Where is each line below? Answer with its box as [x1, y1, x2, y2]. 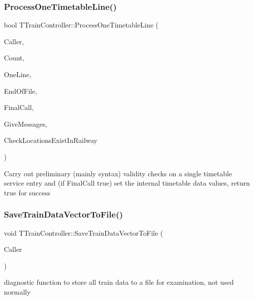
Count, [4, 53, 25, 63]
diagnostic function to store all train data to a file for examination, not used [4, 277, 234, 287]
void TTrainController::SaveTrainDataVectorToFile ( [4, 227, 163, 238]
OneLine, [4, 69, 32, 79]
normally [4, 286, 31, 297]
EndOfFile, [4, 85, 37, 96]
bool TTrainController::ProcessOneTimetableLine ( [4, 20, 159, 30]
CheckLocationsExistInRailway [4, 135, 97, 145]
